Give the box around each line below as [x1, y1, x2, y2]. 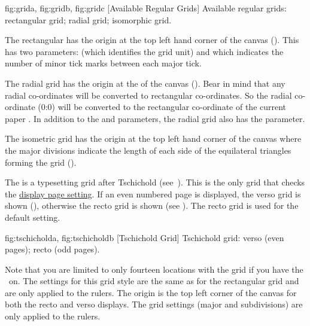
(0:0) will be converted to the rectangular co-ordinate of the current [38, 100, 287, 113]
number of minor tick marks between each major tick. [5, 57, 202, 69]
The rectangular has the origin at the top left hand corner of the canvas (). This [5, 33, 299, 46]
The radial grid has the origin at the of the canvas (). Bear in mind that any [5, 77, 285, 89]
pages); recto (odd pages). [5, 243, 100, 255]
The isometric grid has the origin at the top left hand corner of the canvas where [5, 132, 302, 145]
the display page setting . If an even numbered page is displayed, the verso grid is [5, 187, 301, 200]
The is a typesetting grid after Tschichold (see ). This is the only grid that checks [5, 176, 305, 188]
